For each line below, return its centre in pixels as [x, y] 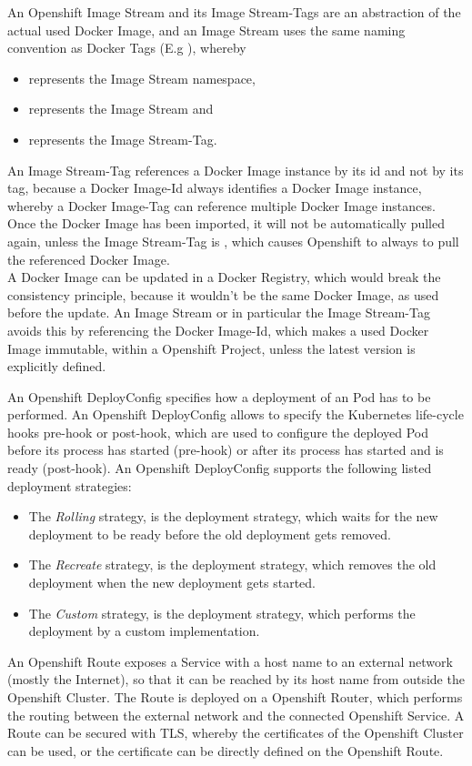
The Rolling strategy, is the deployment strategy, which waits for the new [233, 516]
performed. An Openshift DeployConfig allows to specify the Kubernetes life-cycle [236, 414]
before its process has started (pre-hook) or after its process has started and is [226, 450]
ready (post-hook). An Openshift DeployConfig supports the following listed [220, 468]
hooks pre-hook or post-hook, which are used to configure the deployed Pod [218, 432]
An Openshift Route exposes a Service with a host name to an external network [230, 661]
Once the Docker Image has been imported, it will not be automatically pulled [226, 223]
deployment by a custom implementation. [144, 631]
